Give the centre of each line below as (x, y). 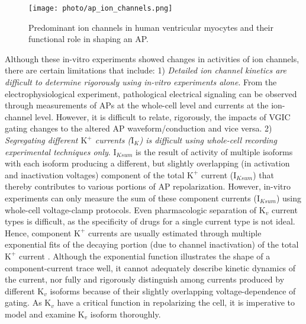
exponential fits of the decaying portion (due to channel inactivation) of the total (152, 244)
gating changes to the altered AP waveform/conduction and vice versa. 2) (138, 128)
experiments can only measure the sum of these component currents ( (131, 198)
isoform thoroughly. (125, 314)
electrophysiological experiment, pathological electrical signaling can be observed (151, 93)
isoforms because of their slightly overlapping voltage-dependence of (173, 291)
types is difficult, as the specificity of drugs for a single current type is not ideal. (150, 221)
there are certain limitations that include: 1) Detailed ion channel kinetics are (146, 70)
